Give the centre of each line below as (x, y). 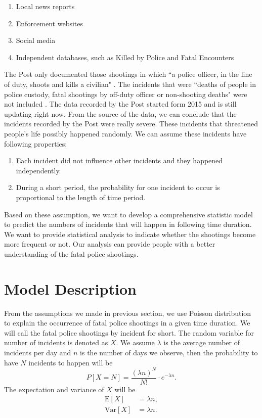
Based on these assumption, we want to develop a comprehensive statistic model (128, 214)
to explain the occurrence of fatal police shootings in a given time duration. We (127, 323)
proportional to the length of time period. (81, 197)
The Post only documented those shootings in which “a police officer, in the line (128, 74)
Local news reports (45, 6)
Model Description (70, 288)
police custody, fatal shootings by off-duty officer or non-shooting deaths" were (126, 94)
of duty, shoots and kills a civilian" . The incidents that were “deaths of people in (130, 84)
